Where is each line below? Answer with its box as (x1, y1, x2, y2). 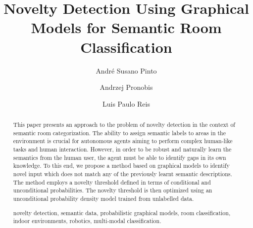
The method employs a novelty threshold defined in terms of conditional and (13, 178, 211, 186)
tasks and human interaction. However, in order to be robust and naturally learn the (13, 145, 232, 153)
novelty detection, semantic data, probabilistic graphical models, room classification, (13, 208, 231, 217)
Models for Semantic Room (31, 17, 222, 38)
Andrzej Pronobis (100, 82, 153, 92)
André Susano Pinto (96, 65, 157, 76)
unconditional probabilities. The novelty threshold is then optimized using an (13, 186, 212, 194)
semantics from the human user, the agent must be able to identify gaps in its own (13, 153, 226, 161)
